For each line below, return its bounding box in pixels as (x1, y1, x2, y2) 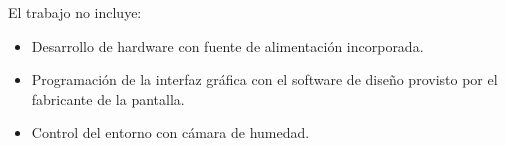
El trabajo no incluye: (8, 2, 142, 22)
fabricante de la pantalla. (31, 88, 185, 109)
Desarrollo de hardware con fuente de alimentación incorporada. (31, 35, 424, 56)
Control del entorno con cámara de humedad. (31, 122, 310, 143)
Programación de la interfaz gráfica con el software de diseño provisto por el (31, 69, 498, 90)
